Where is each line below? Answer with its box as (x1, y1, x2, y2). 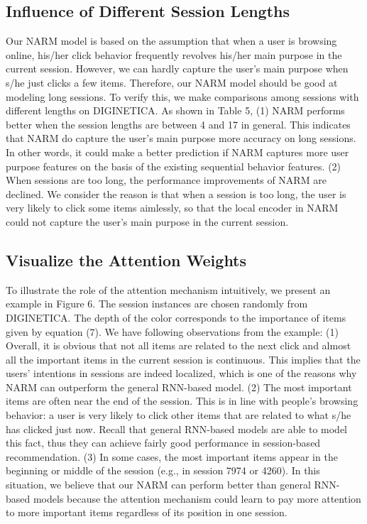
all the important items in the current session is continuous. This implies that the (6, 351, 361, 366)
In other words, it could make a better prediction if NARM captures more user (6, 144, 349, 159)
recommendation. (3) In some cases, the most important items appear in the (6, 449, 338, 464)
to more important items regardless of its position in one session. (6, 505, 287, 520)
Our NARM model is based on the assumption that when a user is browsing (6, 33, 337, 48)
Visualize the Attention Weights (6, 249, 247, 271)
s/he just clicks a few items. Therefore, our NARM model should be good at (6, 75, 338, 89)
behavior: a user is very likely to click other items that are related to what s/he (6, 408, 351, 422)
